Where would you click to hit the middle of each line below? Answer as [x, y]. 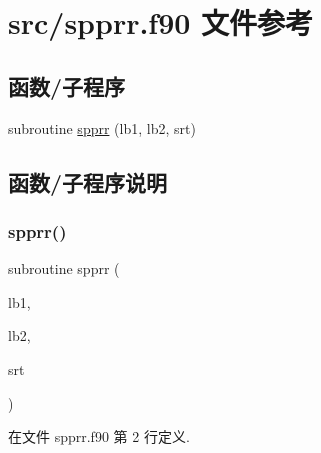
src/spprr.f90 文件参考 [161, 22]
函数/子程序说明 [88, 181]
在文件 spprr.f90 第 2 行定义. [99, 436]
